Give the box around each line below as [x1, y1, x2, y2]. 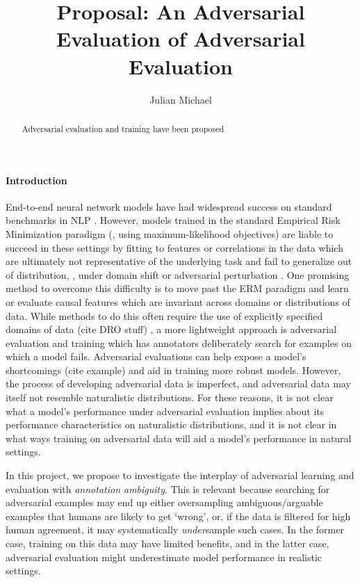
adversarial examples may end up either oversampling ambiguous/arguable [6, 495, 323, 510]
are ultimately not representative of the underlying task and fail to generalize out [6, 254, 352, 268]
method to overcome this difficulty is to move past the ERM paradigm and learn [6, 281, 349, 296]
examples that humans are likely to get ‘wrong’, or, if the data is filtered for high [6, 508, 351, 523]
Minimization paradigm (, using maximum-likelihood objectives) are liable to [6, 226, 334, 241]
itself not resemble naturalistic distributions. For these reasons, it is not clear [6, 390, 334, 405]
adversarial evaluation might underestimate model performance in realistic [6, 549, 322, 564]
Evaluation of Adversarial [56, 24, 305, 53]
